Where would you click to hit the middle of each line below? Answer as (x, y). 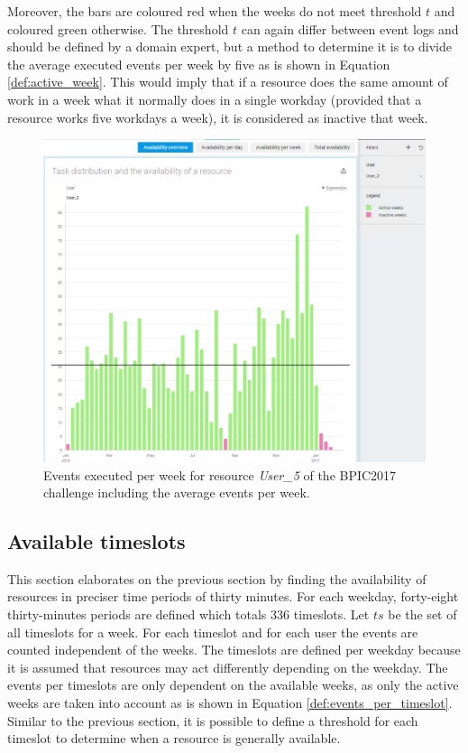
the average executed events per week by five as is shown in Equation (199, 64)
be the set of (422, 614)
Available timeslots (96, 541)
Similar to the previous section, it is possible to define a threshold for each (213, 720)
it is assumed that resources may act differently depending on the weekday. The (228, 667)
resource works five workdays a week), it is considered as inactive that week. (218, 117)
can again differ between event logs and (350, 28)
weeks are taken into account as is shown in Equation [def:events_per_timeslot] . (230, 703)
